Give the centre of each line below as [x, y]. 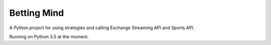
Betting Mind [37, 13]
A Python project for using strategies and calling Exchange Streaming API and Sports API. [102, 28]
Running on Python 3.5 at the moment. [49, 37]
